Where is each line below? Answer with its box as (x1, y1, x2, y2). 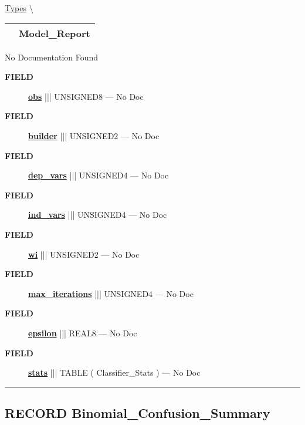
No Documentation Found (5, 50, 99, 63)
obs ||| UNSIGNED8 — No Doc (28, 90, 144, 102)
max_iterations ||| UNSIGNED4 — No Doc (28, 287, 194, 299)
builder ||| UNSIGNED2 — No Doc (28, 129, 160, 141)
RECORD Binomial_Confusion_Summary (5, 404, 270, 422)
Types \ (5, 2, 33, 14)
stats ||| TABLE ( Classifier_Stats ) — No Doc (28, 366, 201, 379)
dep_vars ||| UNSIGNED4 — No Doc (28, 169, 169, 181)
